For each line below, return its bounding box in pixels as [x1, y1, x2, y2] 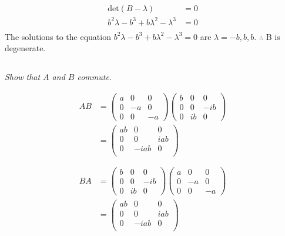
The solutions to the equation [5, 30, 111, 42]
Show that [5, 71, 41, 83]
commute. [77, 71, 112, 83]
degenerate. [5, 42, 46, 54]
